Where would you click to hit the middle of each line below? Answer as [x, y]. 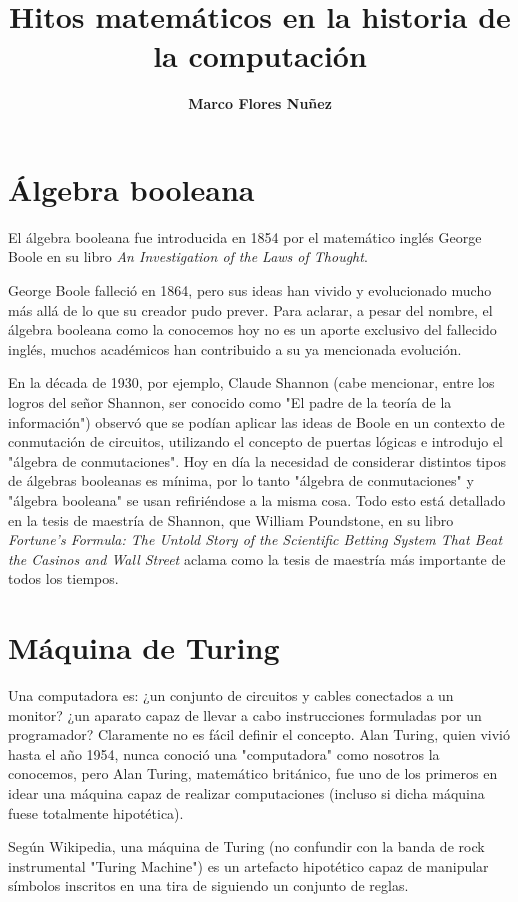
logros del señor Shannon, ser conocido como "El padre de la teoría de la [230, 402]
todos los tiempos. [63, 578]
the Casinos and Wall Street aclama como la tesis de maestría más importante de [257, 558]
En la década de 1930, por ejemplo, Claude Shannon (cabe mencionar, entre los [251, 382]
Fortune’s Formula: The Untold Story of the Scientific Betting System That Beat [255, 539]
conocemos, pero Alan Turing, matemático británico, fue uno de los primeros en [253, 773]
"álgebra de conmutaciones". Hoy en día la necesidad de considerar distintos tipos [257, 460]
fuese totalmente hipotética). [96, 812]
